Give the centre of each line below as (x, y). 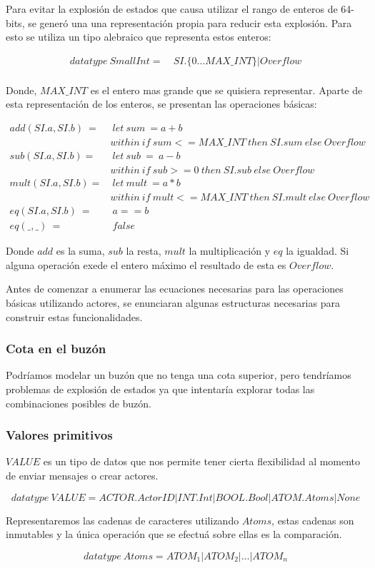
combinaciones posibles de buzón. (79, 403)
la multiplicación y (230, 251)
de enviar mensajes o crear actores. (82, 476)
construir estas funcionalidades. (74, 316)
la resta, (144, 251)
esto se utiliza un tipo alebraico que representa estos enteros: (139, 37)
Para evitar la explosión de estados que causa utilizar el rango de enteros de (172, 9)
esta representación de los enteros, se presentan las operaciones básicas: (161, 104)
